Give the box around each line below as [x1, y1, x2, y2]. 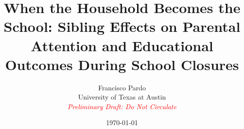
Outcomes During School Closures [5, 54, 239, 74]
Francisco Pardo [98, 82, 146, 92]
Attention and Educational [31, 35, 213, 55]
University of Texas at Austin [78, 92, 166, 102]
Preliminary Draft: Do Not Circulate [68, 101, 176, 111]
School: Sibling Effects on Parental [3, 16, 241, 36]
